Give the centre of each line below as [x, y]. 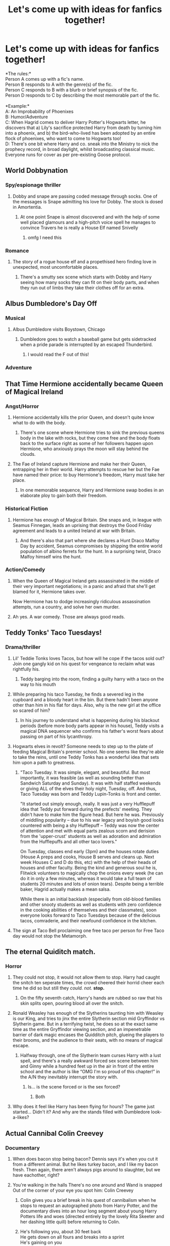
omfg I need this [45, 237]
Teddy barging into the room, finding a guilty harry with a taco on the [92, 679]
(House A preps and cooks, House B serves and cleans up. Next [87, 857]
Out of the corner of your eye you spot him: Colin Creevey [73, 1190]
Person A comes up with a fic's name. [45, 79]
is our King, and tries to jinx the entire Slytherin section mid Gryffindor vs [89, 1019]
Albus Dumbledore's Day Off [51, 304]
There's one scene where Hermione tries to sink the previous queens [92, 432]
